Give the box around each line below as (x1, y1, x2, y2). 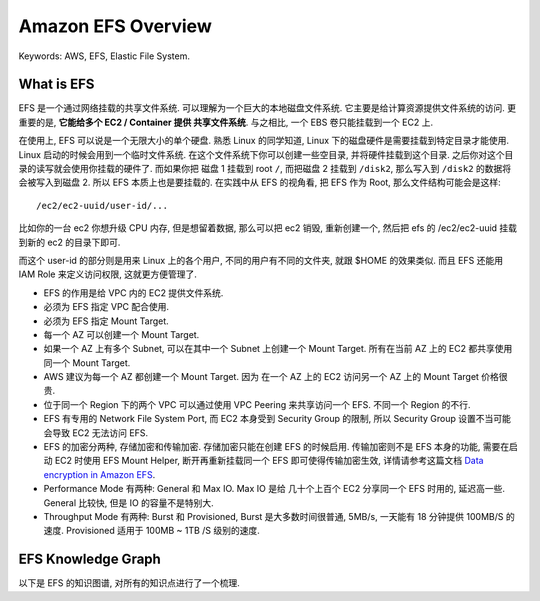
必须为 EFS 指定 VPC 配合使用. (43, 301, 170, 313)
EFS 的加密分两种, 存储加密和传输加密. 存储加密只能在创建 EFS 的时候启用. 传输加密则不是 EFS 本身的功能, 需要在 (43, 441, 510, 453)
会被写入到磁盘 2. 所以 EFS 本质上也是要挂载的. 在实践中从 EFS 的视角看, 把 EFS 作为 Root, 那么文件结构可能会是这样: (18, 176, 502, 189)
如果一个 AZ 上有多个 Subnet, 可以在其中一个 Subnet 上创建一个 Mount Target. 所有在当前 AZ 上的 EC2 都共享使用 (43, 343, 513, 355)
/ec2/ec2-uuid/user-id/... (36, 200, 169, 211)
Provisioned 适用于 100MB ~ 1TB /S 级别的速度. (65, 525, 260, 537)
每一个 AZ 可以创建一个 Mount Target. (43, 328, 200, 340)
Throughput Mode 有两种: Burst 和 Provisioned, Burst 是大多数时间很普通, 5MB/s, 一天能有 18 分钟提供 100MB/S (43, 511, 504, 522)
